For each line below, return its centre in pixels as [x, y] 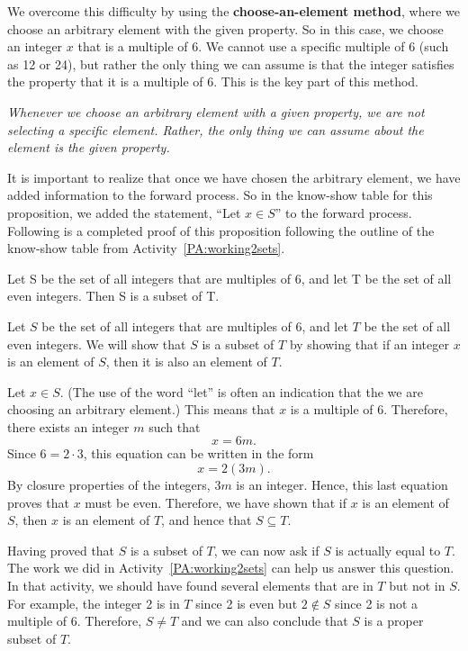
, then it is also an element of [186, 362]
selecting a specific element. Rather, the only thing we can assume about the [216, 129]
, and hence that [207, 520]
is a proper [394, 621]
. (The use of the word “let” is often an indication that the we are [241, 391]
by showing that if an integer [369, 344]
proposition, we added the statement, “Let [124, 212]
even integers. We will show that [97, 344]
